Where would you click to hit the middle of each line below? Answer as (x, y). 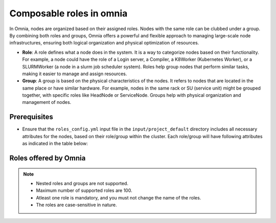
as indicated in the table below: (55, 144)
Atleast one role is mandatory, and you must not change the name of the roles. (119, 197)
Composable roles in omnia (68, 13)
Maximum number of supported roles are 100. (84, 191)
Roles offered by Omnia (48, 158)
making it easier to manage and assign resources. (75, 74)
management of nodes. (47, 102)
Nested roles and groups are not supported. (82, 183)
